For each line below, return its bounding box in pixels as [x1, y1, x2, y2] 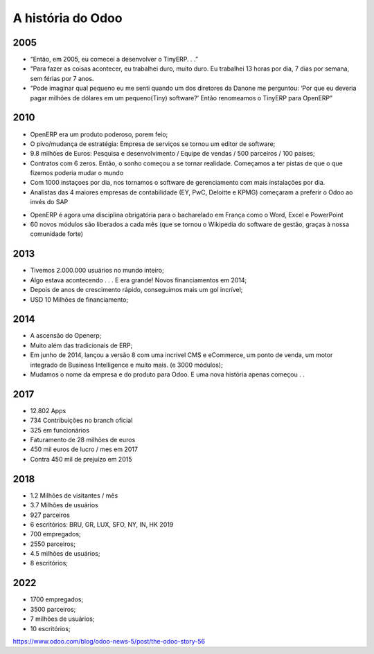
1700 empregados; [30, 595, 84, 603]
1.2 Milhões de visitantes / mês [30, 491, 118, 500]
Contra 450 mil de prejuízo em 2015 [30, 455, 132, 463]
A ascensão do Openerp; [30, 331, 102, 340]
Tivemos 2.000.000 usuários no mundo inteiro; [30, 266, 164, 275]
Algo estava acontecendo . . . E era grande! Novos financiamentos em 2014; [30, 275, 247, 284]
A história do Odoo [12, 10, 123, 26]
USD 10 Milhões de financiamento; [30, 295, 129, 304]
